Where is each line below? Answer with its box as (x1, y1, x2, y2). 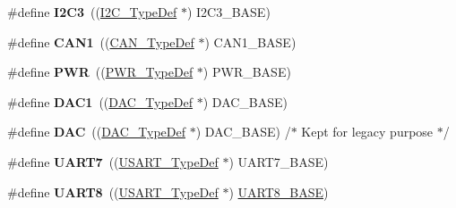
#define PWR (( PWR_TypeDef (7, 62, 194, 81)
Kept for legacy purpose (301, 122, 434, 141)
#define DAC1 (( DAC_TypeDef (7, 92, 194, 111)
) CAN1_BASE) (204, 32, 297, 51)
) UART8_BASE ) (228, 182, 329, 201)
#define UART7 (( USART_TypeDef (7, 152, 219, 171)
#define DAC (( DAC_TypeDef (7, 122, 185, 141)
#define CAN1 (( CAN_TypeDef (7, 32, 194, 51)
